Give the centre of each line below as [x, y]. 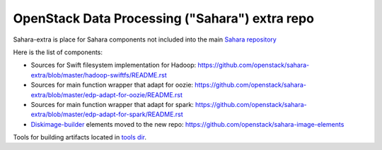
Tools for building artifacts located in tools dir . [80, 137]
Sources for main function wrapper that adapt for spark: [112, 104]
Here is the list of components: [58, 52]
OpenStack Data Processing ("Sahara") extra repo [164, 18]
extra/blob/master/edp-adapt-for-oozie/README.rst [107, 94]
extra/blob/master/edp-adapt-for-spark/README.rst [107, 114]
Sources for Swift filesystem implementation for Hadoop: [114, 65]
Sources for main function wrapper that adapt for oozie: [112, 85]
